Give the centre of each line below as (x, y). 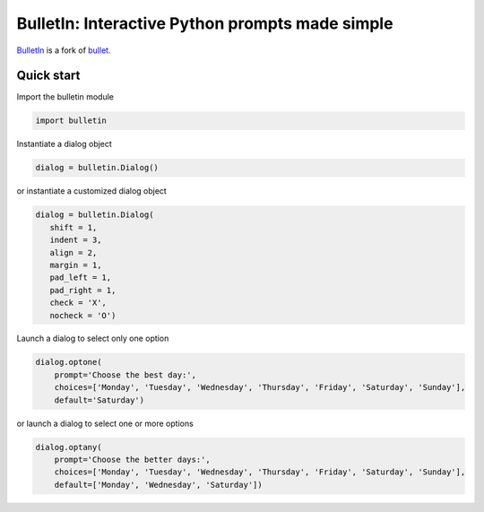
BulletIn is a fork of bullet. (64, 50)
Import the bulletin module (65, 97)
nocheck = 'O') (83, 315)
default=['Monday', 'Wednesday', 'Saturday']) (159, 485)
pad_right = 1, (83, 290)
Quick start (48, 76)
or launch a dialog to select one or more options (105, 423)
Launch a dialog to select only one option (93, 338)
